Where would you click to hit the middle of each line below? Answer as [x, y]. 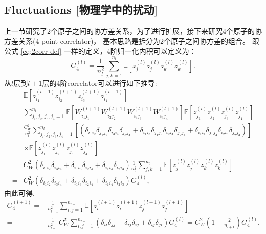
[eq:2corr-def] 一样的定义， [64, 51]
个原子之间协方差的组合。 [207, 41]
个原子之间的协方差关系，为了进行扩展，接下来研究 [137, 31]
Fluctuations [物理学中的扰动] [81, 9]
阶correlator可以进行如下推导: [108, 83]
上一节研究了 [26, 31]
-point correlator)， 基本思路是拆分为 [100, 41]
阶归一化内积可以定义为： [153, 51]
